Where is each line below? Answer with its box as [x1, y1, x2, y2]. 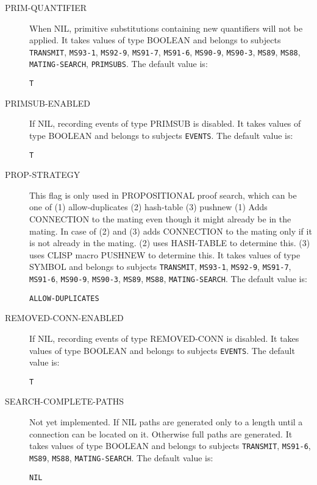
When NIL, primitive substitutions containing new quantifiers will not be [29, 21, 303, 34]
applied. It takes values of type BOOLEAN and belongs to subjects [29, 34, 281, 46]
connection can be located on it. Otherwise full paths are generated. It [29, 427, 293, 440]
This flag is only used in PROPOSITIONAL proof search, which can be [29, 188, 297, 201]
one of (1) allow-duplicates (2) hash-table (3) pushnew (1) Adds [29, 200, 268, 213]
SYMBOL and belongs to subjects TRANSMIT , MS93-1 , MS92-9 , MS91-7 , [29, 260, 291, 273]
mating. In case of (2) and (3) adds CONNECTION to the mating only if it [29, 224, 312, 237]
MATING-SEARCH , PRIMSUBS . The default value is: [29, 57, 208, 70]
